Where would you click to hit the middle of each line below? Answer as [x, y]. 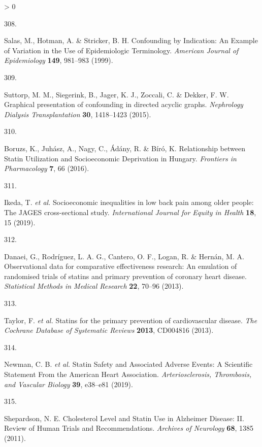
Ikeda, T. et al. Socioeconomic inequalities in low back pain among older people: [129, 202]
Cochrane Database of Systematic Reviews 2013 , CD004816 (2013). [109, 330]
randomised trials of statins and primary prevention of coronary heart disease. [125, 276]
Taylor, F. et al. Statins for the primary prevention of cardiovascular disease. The [131, 320]
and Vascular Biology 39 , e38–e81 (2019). [69, 384]
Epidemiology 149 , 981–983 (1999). [59, 60]
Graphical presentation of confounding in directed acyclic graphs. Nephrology [124, 104]
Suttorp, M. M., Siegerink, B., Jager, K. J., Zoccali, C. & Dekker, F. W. [117, 94]
